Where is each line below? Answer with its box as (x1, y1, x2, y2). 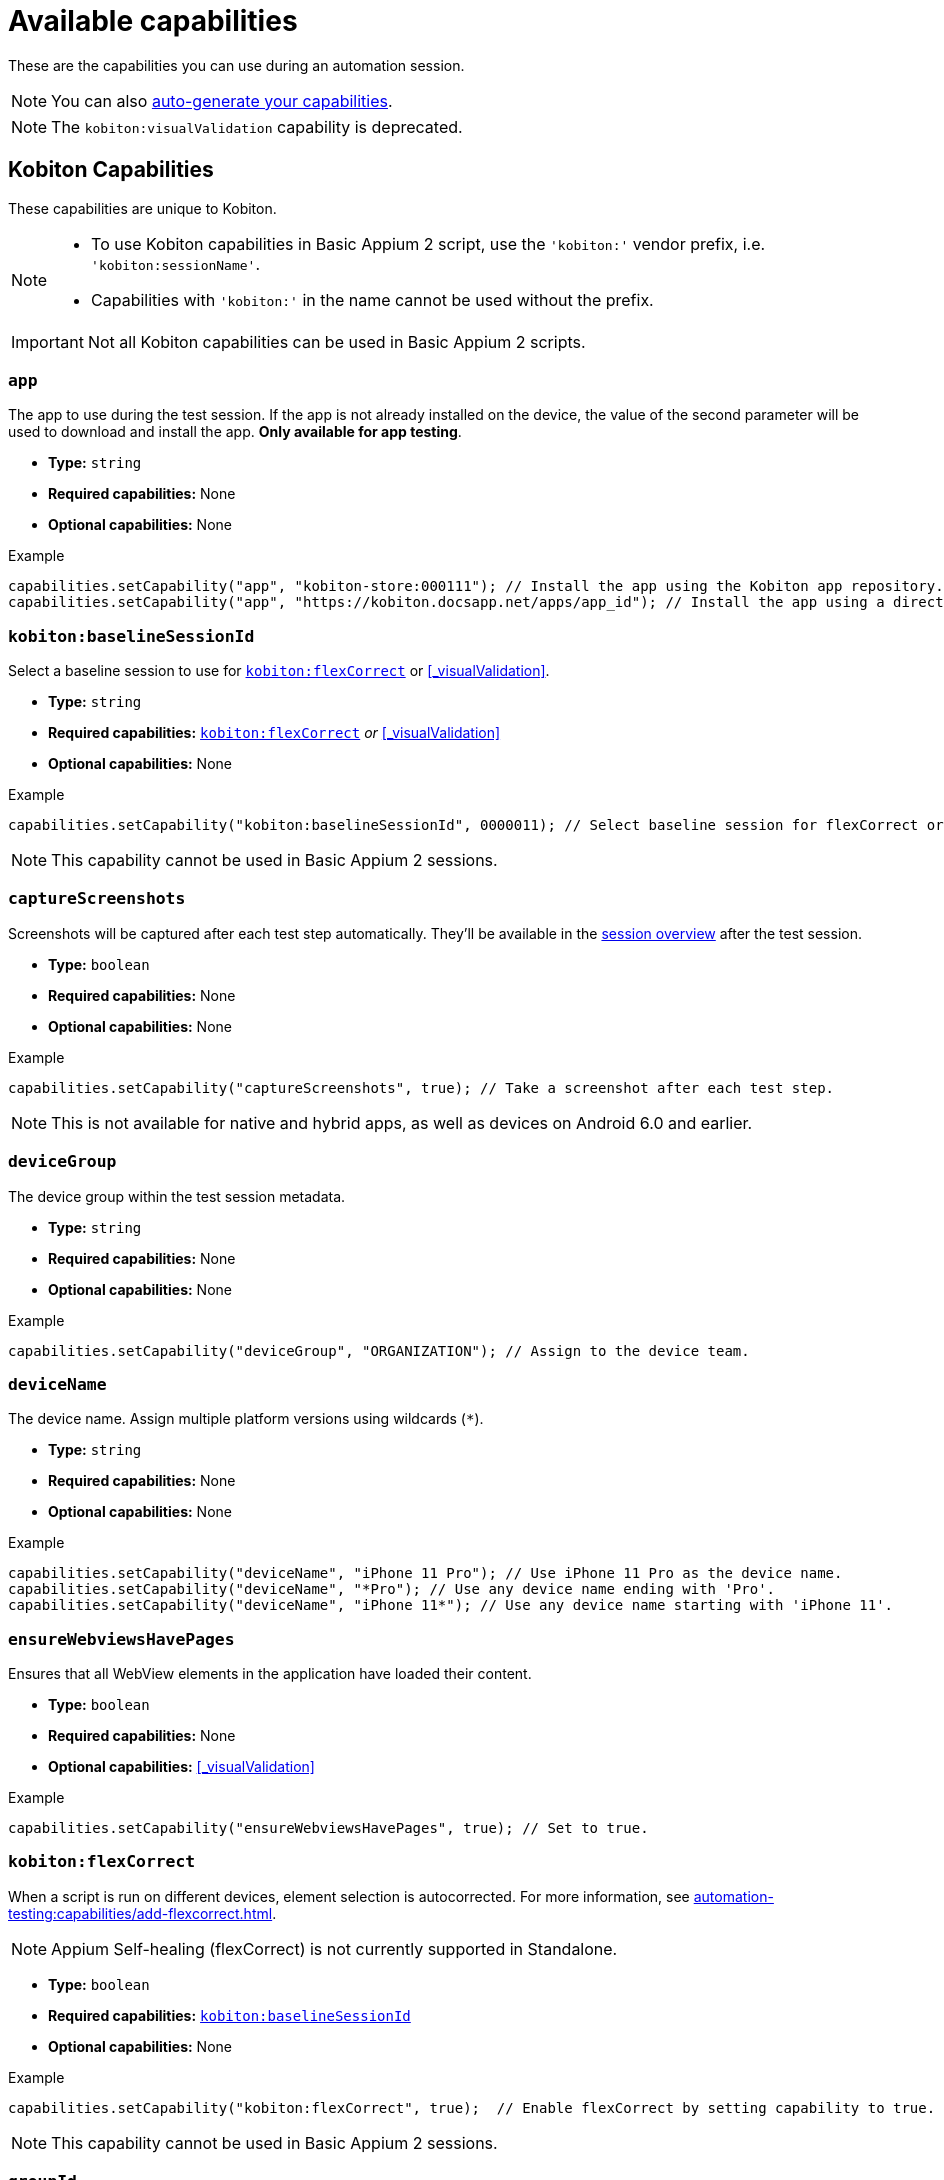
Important (11, 331, 84, 352)
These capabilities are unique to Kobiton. (8, 199, 277, 217)
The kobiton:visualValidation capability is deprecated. (51, 116, 463, 137)
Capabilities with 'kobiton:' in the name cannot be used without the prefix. (91, 289, 654, 310)
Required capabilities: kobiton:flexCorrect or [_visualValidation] (48, 724, 501, 742)
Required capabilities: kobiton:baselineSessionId (48, 2006, 411, 2024)
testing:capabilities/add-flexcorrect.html (8, 1904, 273, 1922)
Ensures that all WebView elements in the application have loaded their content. (8, 1665, 532, 1683)
